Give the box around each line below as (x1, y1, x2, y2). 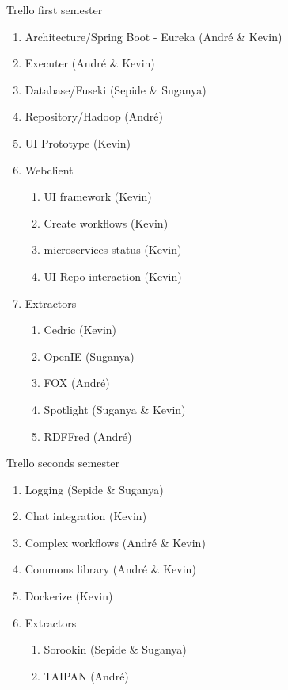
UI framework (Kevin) (44, 188, 152, 205)
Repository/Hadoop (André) (25, 108, 164, 125)
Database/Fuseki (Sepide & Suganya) (25, 81, 207, 98)
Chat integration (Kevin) (25, 508, 147, 524)
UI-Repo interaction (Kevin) (44, 267, 182, 284)
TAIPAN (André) (44, 667, 129, 684)
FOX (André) (44, 374, 110, 391)
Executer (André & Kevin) (25, 55, 155, 71)
